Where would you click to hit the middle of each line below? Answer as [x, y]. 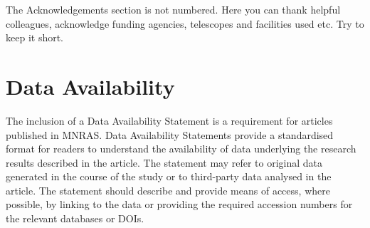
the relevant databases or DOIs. [75, 218]
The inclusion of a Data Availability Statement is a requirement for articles [169, 120]
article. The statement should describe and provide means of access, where [168, 190]
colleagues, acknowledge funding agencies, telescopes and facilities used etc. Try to [185, 23]
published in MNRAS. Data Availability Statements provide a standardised [170, 134]
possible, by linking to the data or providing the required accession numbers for [179, 204]
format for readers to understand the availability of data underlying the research [181, 149]
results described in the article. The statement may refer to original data [164, 162]
